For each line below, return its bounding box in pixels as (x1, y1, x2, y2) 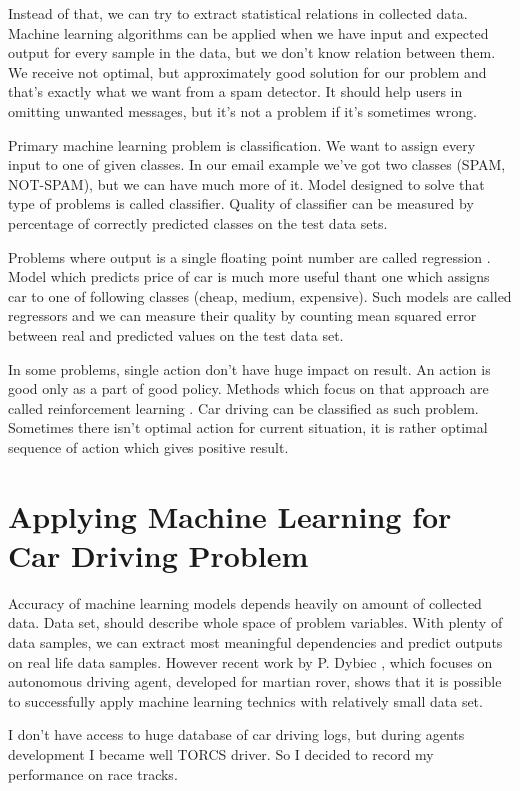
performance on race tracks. (8, 763, 178, 784)
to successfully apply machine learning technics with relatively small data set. (8, 690, 483, 711)
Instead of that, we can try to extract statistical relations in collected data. (8, 3, 468, 23)
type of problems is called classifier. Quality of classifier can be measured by (8, 193, 474, 214)
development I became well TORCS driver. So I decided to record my (8, 743, 434, 764)
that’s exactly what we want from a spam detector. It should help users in (8, 81, 463, 102)
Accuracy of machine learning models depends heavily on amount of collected (8, 592, 482, 613)
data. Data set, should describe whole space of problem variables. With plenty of (8, 612, 503, 633)
